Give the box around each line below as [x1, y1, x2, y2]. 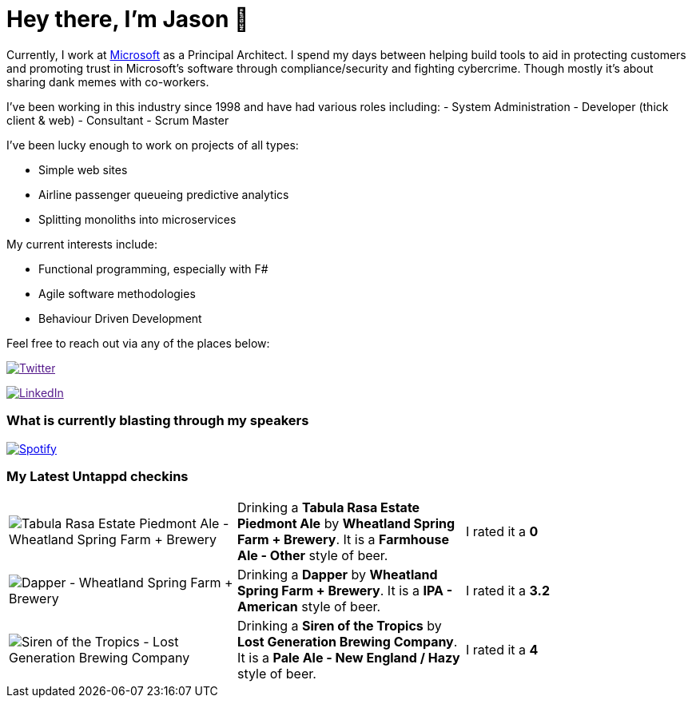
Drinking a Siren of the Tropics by [237, 618, 442, 634]
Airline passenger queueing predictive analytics [38, 187, 289, 201]
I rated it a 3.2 [465, 583, 550, 599]
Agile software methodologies [38, 286, 196, 300]
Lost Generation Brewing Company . [237, 634, 458, 650]
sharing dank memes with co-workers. [6, 74, 209, 89]
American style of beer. [237, 599, 381, 615]
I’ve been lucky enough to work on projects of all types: [6, 137, 299, 152]
